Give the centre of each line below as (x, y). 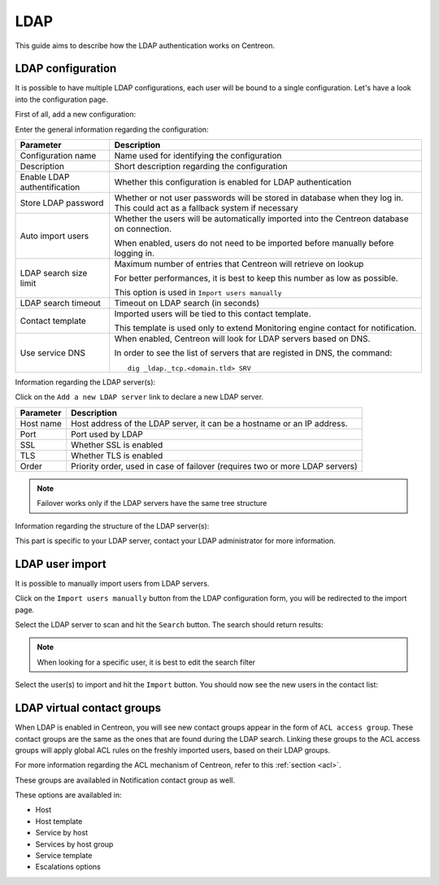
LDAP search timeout (61, 303)
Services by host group (74, 844)
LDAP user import (61, 564)
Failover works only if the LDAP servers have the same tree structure (152, 504)
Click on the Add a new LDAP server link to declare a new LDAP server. (139, 397)
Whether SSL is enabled (117, 445)
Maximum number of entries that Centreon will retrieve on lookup (239, 264)
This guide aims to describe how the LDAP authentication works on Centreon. (145, 46)
